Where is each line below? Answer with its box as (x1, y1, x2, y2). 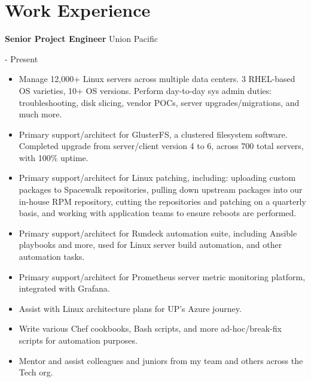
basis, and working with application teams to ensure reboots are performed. (19, 207, 297, 219)
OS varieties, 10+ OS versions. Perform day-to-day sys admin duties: (19, 84, 272, 96)
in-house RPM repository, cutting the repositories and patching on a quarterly (19, 195, 306, 207)
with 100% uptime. (19, 151, 89, 163)
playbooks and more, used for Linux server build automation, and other (19, 238, 282, 251)
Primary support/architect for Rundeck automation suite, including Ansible (19, 226, 297, 239)
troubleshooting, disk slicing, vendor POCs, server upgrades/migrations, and (19, 96, 300, 108)
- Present (5, 52, 38, 65)
